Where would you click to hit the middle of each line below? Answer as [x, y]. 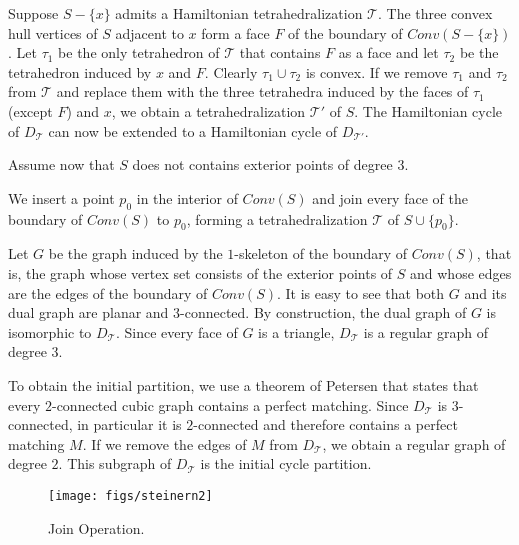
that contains [280, 52]
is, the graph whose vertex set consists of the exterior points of [200, 272]
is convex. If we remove [376, 71]
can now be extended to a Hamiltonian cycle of [193, 130]
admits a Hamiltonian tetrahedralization [239, 13]
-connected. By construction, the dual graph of [323, 312]
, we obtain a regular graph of [414, 443]
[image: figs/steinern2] [130, 495]
